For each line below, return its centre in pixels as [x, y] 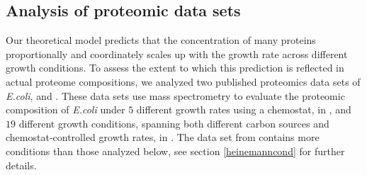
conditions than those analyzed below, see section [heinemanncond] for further [175, 151]
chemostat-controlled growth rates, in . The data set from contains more [163, 137]
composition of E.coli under [66, 109]
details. [21, 165]
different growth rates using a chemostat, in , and [244, 109]
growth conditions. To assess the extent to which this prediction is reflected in [175, 68]
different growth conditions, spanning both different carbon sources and [174, 123]
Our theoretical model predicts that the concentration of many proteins [161, 40]
